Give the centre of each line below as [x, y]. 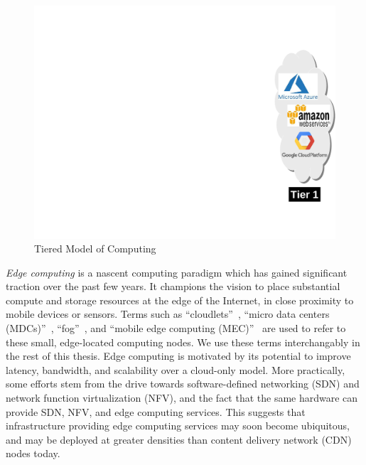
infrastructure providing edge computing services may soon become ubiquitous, [178, 426]
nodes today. [33, 453]
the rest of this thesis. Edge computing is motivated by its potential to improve [178, 356]
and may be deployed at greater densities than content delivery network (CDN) [179, 439]
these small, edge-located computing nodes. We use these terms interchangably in [183, 342]
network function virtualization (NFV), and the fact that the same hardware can [182, 398]
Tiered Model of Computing [95, 248]
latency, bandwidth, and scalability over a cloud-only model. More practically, [176, 369]
